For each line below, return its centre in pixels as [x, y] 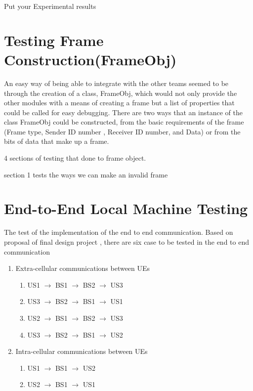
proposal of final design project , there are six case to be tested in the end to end [126, 241]
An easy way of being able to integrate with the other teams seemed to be [116, 83]
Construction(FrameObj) [90, 59]
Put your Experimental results [50, 6]
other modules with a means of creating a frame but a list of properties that [119, 103]
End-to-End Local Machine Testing [126, 208]
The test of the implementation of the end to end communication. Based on [119, 232]
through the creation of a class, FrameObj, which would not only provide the [121, 93]
